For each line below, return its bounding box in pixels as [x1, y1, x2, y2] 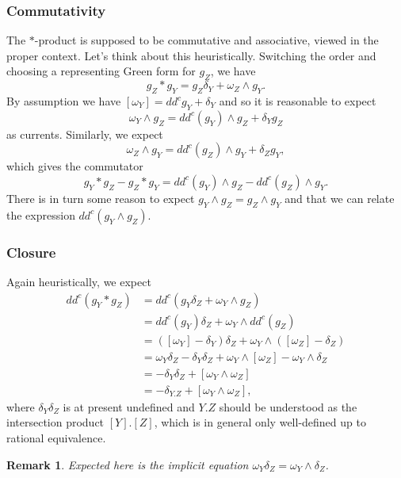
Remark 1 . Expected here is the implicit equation [6, 456, 249, 472]
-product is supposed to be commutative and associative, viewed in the [34, 32, 379, 48]
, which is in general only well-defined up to [154, 414, 366, 430]
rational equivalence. [6, 429, 106, 445]
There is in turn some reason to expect [6, 189, 195, 206]
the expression [6, 206, 75, 223]
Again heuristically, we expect [6, 273, 151, 289]
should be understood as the [219, 398, 357, 415]
